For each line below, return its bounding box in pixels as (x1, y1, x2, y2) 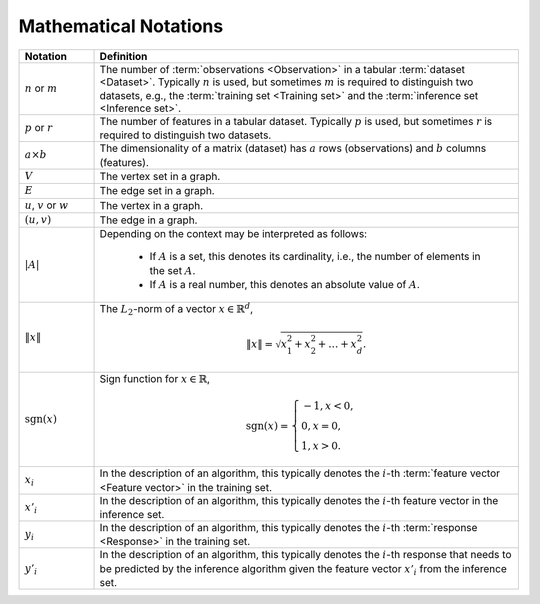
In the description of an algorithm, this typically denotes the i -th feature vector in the (99, 493, 499, 507)
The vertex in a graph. (99, 198, 204, 212)
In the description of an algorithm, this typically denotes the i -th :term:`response (99, 520, 478, 534)
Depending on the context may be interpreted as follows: (99, 227, 368, 241)
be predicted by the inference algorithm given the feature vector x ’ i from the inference (99, 561, 507, 577)
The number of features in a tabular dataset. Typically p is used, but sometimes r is (99, 114, 493, 128)
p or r (24, 120, 54, 134)
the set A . (149, 263, 196, 277)
